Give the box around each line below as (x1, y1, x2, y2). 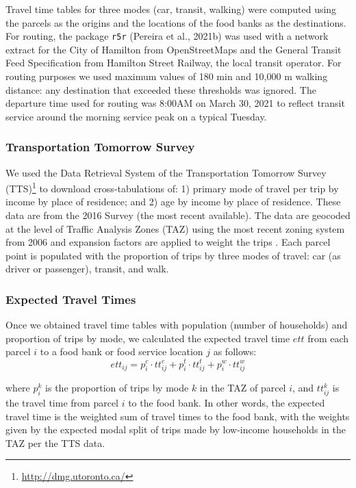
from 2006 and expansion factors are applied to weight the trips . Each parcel (5, 235, 331, 249)
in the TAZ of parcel (199, 381, 286, 395)
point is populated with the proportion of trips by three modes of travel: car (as (5, 248, 341, 262)
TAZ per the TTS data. (5, 435, 105, 450)
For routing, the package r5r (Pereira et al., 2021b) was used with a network (5, 29, 329, 43)
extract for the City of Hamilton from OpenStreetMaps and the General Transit (5, 42, 342, 56)
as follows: (213, 344, 257, 359)
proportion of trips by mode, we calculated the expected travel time (5, 331, 290, 345)
